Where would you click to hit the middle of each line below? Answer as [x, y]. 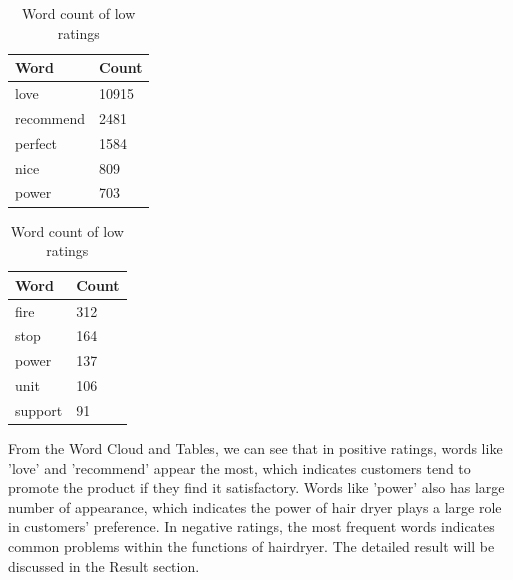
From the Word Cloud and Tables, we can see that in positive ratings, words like [255, 448]
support [39, 409]
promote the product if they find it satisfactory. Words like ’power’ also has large [256, 487]
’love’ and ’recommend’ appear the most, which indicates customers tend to [239, 467]
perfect [36, 142]
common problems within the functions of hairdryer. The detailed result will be [251, 545]
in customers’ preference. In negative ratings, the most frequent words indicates [251, 526]
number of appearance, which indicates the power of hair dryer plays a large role [255, 506]
